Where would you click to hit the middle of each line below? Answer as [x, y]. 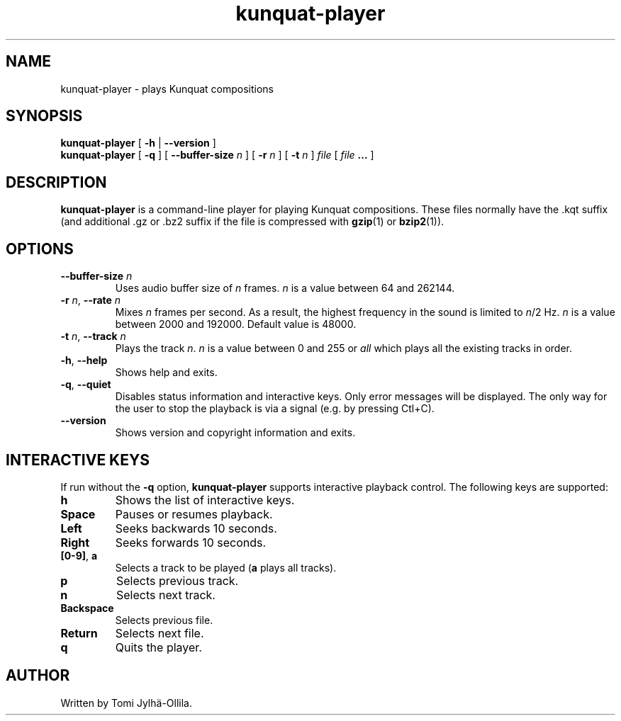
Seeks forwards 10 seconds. [191, 542]
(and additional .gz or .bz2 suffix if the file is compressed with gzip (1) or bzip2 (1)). [252, 222]
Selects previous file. [164, 620]
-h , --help [84, 360]
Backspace [87, 608]
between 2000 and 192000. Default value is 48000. [236, 324]
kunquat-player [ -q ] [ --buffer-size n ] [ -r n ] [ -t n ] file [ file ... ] [217, 155]
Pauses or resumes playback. [194, 514]
